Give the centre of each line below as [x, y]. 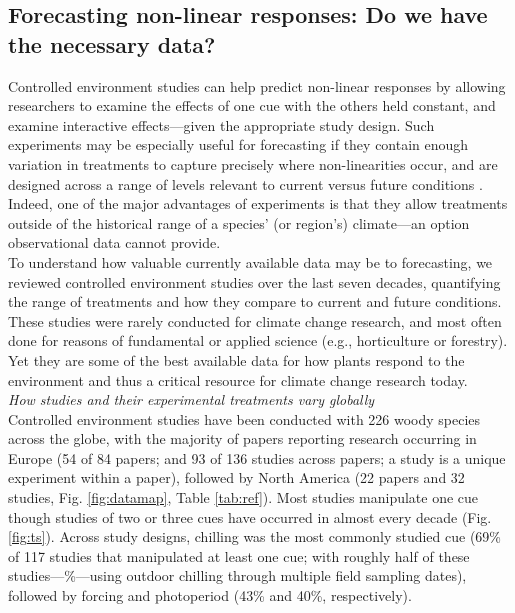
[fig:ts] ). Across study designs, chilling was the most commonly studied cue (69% [255, 536]
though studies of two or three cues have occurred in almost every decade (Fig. [250, 516]
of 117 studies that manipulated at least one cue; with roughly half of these [239, 555]
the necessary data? [112, 43]
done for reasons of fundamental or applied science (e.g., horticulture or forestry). [258, 340]
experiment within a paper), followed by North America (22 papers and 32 [236, 477]
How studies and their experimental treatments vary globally [191, 399]
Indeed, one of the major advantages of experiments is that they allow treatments [258, 203]
